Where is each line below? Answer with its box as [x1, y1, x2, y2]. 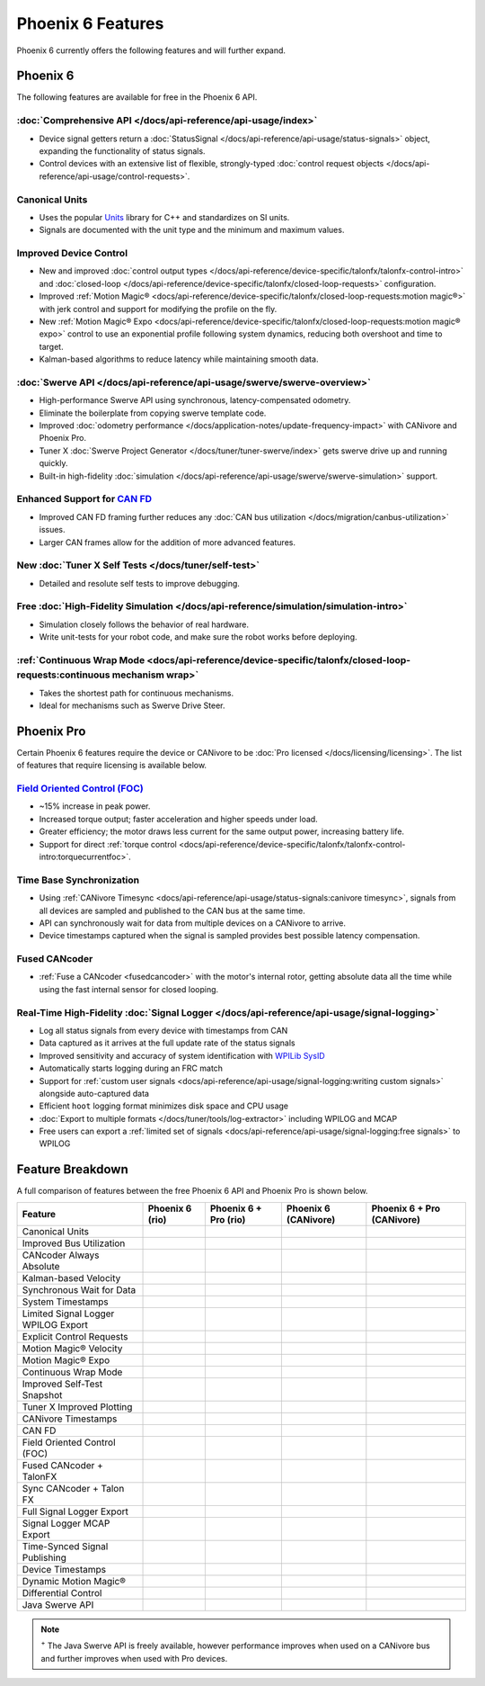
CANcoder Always [22, 1249, 100, 1261]
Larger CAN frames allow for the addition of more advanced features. [39, 536, 296, 548]
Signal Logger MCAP [22, 1517, 110, 1529]
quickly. [39, 458, 68, 469]
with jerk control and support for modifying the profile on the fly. [39, 303, 278, 314]
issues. [39, 525, 66, 535]
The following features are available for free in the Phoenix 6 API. [16, 92, 258, 103]
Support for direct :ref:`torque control [39, 839, 177, 849]
